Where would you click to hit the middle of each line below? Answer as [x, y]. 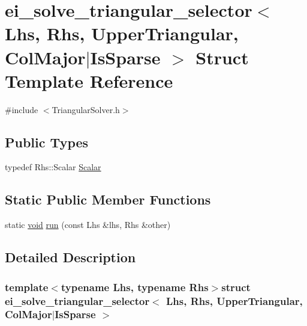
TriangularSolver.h [86, 109]
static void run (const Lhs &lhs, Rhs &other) [88, 225]
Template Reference [89, 80]
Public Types [47, 142]
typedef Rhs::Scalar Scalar [53, 167]
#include [22, 109]
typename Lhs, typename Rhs [135, 287]
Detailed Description [70, 257]
